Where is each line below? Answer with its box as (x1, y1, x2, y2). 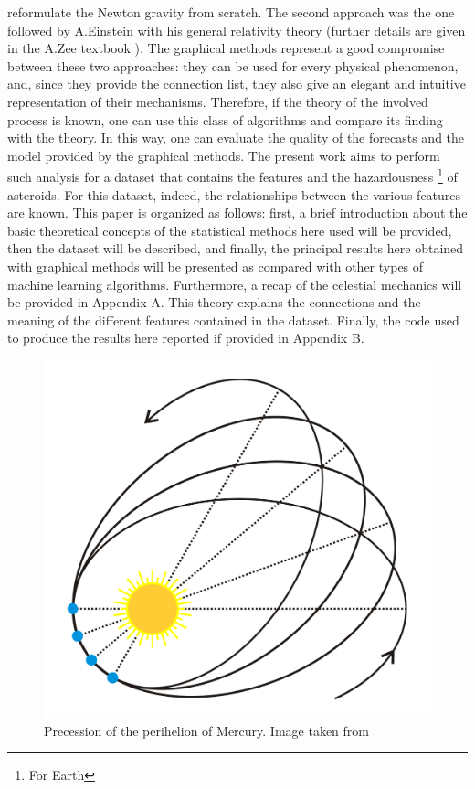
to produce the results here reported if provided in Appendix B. (7, 328, 364, 347)
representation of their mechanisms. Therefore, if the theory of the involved (7, 91, 428, 111)
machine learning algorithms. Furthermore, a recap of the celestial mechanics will (7, 274, 462, 293)
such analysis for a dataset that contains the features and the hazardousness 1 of (7, 165, 458, 186)
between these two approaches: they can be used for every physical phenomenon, (7, 56, 459, 75)
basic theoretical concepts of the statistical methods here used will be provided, (7, 220, 452, 240)
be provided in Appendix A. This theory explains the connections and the (7, 293, 421, 312)
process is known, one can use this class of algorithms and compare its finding (7, 110, 443, 129)
